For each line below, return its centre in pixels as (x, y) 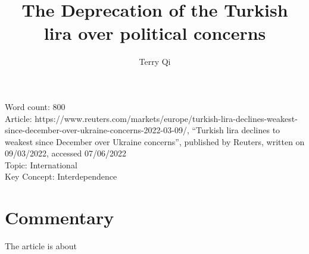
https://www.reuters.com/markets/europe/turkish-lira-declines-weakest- (166, 118)
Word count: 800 (35, 106)
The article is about (41, 246)
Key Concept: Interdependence (61, 176)
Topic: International (41, 164)
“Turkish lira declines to (236, 130)
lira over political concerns (155, 33)
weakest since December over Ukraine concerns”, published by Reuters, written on (155, 141)
